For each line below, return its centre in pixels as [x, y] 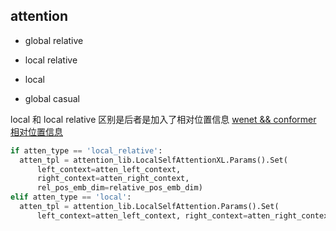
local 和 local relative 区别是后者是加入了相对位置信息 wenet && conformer [163, 119]
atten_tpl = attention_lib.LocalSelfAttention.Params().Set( [149, 207]
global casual [52, 98]
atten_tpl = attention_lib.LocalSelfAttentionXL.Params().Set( [153, 160]
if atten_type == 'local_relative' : [86, 150]
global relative [54, 40]
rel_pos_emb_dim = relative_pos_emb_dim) [119, 188]
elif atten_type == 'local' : [71, 197]
